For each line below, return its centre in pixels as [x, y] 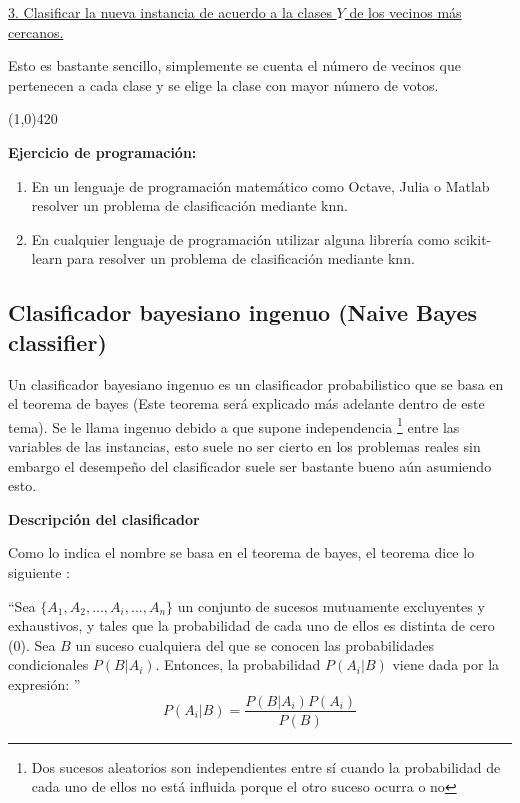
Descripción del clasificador [104, 518]
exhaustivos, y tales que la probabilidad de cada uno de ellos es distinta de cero [251, 625]
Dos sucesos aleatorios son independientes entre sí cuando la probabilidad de [266, 766]
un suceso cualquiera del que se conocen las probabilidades [255, 644]
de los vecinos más [405, 12]
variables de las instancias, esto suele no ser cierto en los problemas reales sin [244, 445]
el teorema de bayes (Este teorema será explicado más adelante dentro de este [246, 403]
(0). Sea [32, 644]
